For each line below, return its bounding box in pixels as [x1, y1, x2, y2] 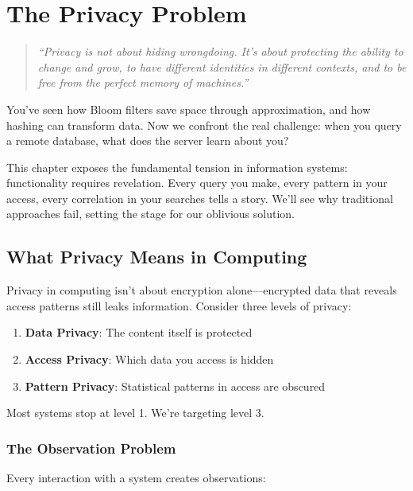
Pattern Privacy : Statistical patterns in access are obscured [25, 377, 326, 394]
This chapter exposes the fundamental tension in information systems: [6, 158, 348, 175]
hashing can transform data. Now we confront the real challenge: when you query [6, 116, 402, 133]
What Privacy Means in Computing [6, 244, 307, 269]
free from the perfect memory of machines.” [37, 74, 249, 91]
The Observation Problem [6, 438, 176, 458]
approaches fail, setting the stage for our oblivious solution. [6, 205, 295, 222]
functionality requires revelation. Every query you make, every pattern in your [6, 174, 388, 191]
